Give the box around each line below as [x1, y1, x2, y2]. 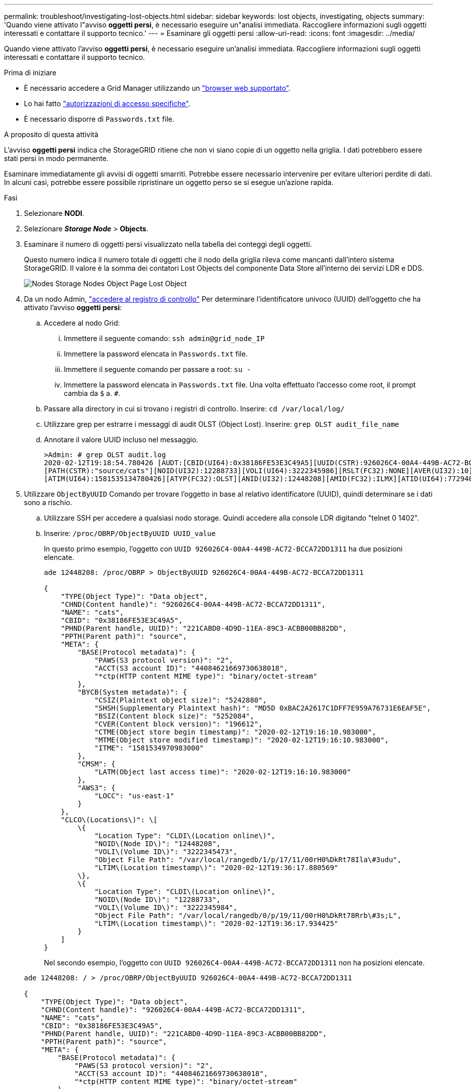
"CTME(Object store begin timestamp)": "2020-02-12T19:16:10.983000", [94, 728, 376, 736]
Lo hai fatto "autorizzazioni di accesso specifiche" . [24, 99, 191, 108]
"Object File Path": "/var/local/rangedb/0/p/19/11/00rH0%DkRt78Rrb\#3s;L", [94, 911, 402, 919]
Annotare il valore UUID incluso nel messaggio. [44, 435, 199, 444]
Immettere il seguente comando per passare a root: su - [64, 365, 251, 373]
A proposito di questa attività [4, 130, 99, 139]
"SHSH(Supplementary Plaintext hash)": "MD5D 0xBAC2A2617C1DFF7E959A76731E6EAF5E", [94, 704, 431, 712]
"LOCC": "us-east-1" [94, 792, 175, 800]
